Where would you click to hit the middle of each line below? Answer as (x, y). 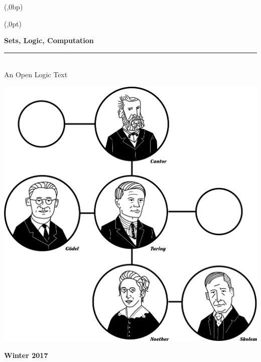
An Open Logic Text (36, 74)
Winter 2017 (26, 355)
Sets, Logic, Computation (49, 40)
